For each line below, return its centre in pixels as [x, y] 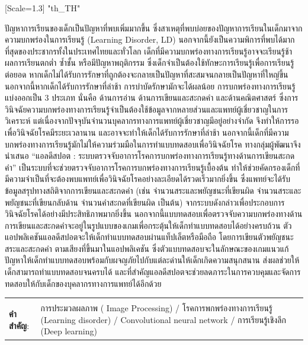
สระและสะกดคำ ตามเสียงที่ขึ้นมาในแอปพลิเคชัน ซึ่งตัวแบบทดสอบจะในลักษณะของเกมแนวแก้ [147, 248]
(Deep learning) [69, 331]
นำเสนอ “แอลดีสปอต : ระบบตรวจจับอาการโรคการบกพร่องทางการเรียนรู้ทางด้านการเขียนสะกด [150, 156]
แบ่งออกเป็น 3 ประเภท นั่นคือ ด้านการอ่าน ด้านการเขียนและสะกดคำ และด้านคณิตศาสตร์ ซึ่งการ [152, 98]
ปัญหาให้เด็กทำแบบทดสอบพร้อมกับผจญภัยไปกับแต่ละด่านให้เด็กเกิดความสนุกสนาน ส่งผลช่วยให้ [152, 260]
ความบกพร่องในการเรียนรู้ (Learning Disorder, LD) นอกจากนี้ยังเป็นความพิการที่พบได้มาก [150, 39]
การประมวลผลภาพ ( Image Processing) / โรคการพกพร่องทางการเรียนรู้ [157, 308]
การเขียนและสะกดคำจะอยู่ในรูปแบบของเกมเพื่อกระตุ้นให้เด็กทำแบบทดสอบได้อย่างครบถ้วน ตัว [148, 225]
